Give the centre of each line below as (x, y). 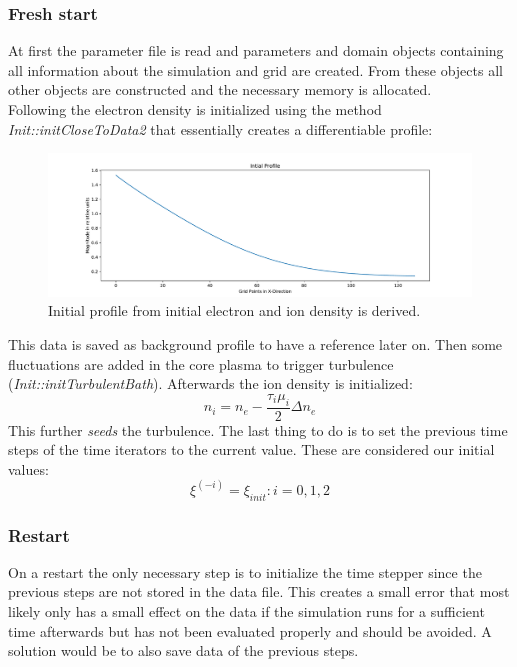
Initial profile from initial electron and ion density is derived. (234, 310)
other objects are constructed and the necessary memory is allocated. (220, 89)
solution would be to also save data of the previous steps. (183, 650)
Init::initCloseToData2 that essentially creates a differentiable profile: (220, 128)
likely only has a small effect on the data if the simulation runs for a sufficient (246, 611)
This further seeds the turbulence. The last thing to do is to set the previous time (258, 429)
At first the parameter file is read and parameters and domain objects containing (256, 50)
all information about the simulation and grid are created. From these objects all (255, 69)
